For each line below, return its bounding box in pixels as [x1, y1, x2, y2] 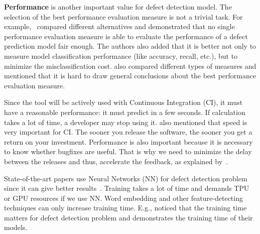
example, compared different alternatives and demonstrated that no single [4, 21, 235, 32]
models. [4, 222, 28, 232]
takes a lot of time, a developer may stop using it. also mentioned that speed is [4, 116, 247, 127]
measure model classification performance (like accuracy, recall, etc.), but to [4, 50, 238, 61]
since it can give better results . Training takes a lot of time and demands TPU [4, 183, 249, 193]
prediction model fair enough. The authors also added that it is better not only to [4, 41, 256, 51]
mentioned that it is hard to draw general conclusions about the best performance [4, 70, 256, 81]
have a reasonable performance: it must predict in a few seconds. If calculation [4, 106, 245, 117]
